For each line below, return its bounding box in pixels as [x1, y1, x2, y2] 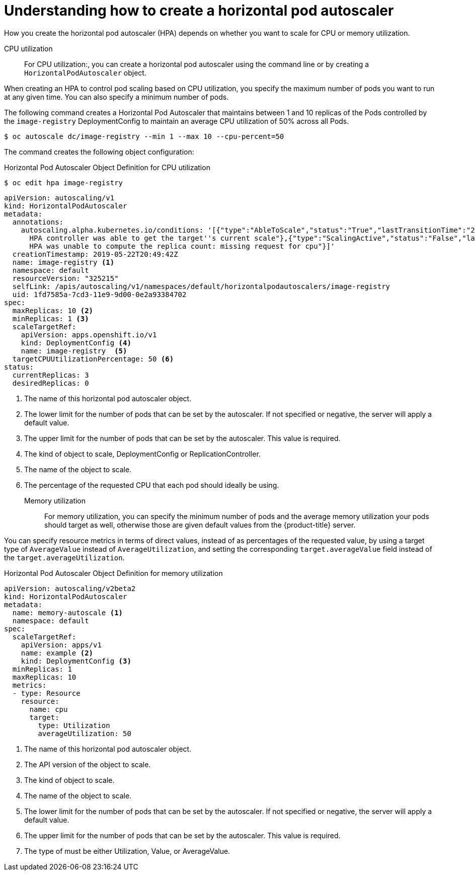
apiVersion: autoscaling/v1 [4, 193, 115, 202]
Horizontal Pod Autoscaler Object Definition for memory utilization [4, 568, 223, 577]
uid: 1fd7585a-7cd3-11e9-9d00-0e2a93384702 [12, 290, 187, 299]
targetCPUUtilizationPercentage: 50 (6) [12, 354, 174, 363]
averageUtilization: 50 [38, 729, 131, 738]
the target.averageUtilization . [4, 553, 125, 562]
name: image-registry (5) [21, 346, 127, 355]
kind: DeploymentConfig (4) [21, 338, 131, 347]
